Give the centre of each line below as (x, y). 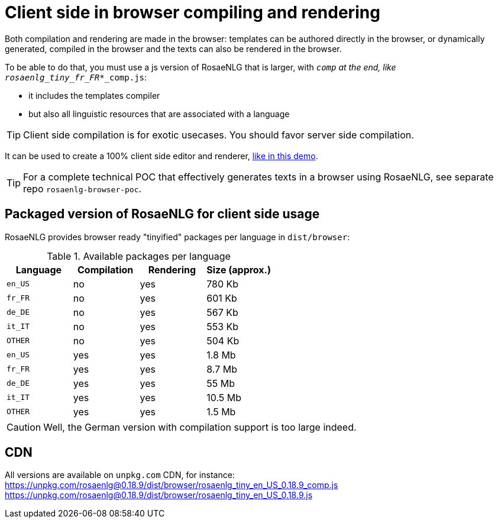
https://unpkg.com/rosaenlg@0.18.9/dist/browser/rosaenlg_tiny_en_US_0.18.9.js (159, 495)
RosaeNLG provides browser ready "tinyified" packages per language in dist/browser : (177, 237)
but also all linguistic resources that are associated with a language (159, 114)
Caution (24, 427)
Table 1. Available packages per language (139, 256)
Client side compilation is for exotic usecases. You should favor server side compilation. (219, 135)
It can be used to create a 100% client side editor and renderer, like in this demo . (161, 156)
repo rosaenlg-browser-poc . (83, 188)
